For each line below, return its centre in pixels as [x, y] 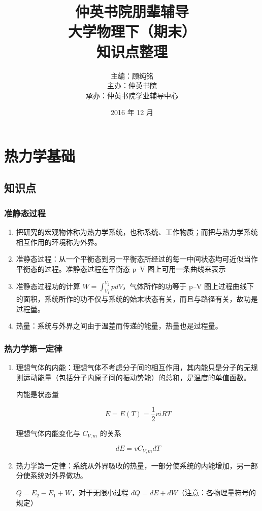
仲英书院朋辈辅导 [132, 11]
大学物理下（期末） [132, 31]
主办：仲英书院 [132, 85]
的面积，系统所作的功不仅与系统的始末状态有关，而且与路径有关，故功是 [137, 299]
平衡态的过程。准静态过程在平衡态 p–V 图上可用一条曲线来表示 [121, 268]
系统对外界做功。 [59, 475]
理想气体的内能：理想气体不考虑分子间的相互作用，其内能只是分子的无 [133, 367]
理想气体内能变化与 [48, 433]
